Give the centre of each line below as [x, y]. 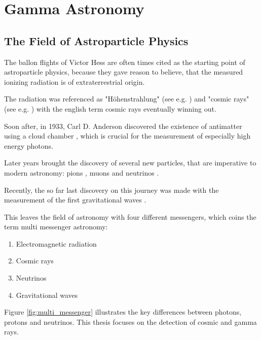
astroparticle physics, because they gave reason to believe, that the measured [124, 72]
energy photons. [29, 145]
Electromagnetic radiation [56, 243]
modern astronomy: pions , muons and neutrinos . [82, 172]
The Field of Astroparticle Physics [96, 40]
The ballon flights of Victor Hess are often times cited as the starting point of [125, 62]
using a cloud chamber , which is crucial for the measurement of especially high [127, 136]
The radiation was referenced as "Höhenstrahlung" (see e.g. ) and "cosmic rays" [127, 99]
